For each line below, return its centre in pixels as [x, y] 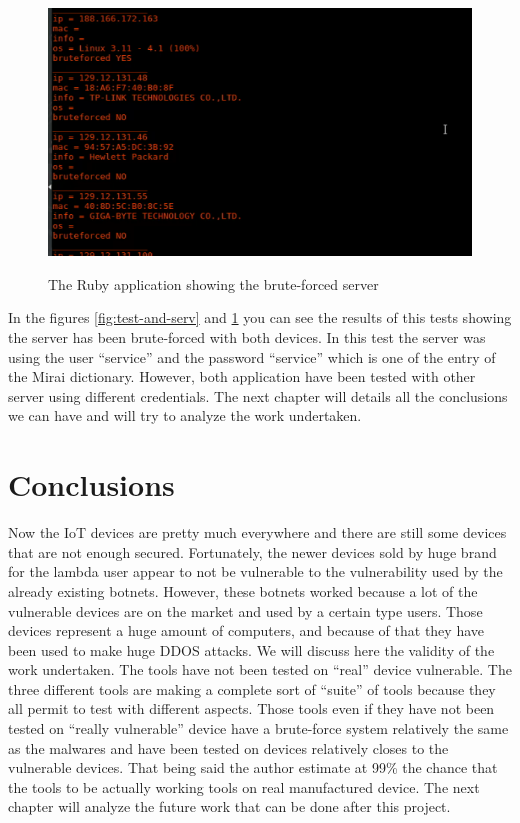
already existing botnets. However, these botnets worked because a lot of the [243, 590]
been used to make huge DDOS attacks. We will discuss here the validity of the [251, 649]
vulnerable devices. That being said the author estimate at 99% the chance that [253, 767]
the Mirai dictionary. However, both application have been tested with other [242, 376]
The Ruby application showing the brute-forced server [213, 283]
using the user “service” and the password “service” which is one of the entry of [252, 356]
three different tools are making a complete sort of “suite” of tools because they [252, 688]
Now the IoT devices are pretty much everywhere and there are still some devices [257, 532]
